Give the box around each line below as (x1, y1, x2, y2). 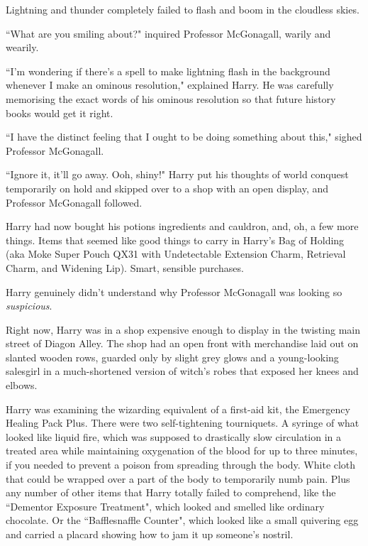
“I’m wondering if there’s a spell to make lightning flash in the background (6, 63, 330, 78)
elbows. (6, 378, 38, 393)
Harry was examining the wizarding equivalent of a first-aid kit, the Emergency (6, 401, 350, 416)
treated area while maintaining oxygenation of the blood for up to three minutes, (6, 443, 358, 458)
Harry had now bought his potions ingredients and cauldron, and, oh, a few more (6, 219, 359, 234)
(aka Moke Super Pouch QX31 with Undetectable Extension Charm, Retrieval (6, 246, 346, 261)
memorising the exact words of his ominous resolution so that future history (6, 91, 336, 106)
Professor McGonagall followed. (6, 195, 143, 209)
